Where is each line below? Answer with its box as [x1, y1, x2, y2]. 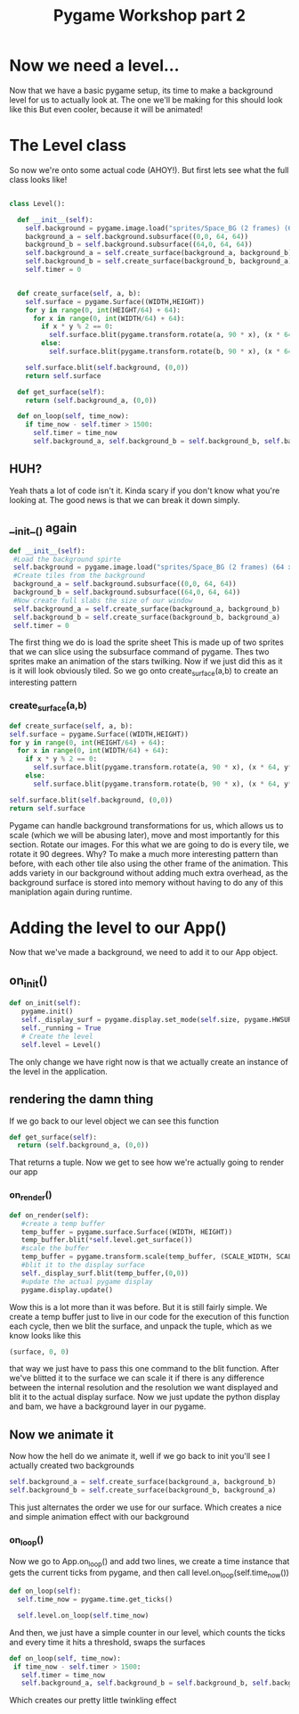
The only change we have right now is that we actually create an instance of [9, 1056, 289, 1067]
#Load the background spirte [12, 555, 122, 564]
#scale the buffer [20, 1244, 90, 1253]
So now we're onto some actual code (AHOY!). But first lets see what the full [9, 164, 289, 175]
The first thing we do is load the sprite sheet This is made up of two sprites [9, 637, 285, 647]
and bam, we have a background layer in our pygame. [9, 1401, 206, 1412]
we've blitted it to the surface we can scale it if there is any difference [9, 1372, 265, 1383]
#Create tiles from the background [12, 572, 145, 581]
